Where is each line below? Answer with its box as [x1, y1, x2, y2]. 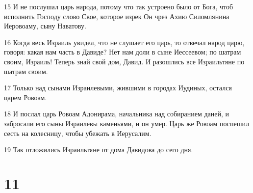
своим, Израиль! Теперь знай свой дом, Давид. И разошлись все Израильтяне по [4, 56, 245, 66]
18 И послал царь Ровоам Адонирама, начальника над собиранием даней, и [4, 109, 229, 119]
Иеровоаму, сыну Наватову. [4, 21, 86, 31]
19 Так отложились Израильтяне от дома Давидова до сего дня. [4, 144, 193, 155]
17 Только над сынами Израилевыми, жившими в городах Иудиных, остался [4, 83, 232, 93]
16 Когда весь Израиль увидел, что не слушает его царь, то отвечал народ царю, [4, 37, 245, 47]
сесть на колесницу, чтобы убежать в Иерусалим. [4, 128, 152, 138]
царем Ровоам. [4, 92, 47, 102]
